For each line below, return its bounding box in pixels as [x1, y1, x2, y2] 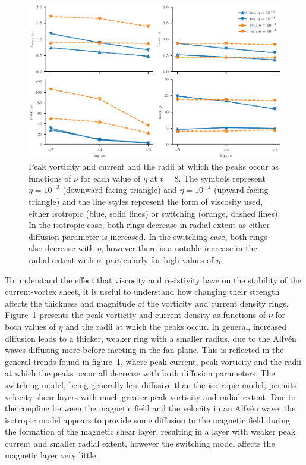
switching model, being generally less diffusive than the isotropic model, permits [5, 378, 296, 391]
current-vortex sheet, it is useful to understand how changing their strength [5, 285, 280, 298]
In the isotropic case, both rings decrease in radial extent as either [29, 219, 270, 231]
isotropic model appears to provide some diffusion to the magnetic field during [5, 413, 290, 426]
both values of [5, 320, 56, 333]
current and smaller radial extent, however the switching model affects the [5, 436, 275, 449]
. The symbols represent [178, 171, 266, 184]
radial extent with [29, 254, 94, 266]
